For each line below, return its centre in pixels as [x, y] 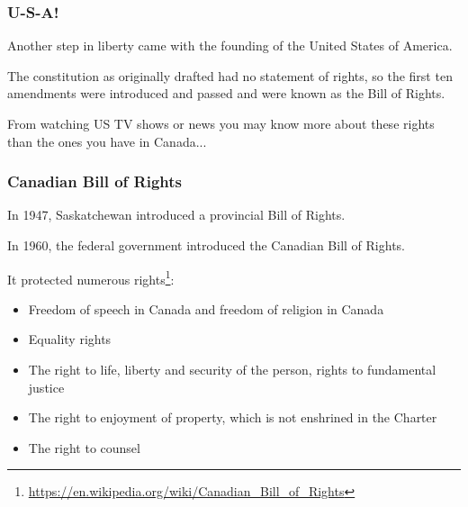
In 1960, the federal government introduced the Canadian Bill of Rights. [206, 245]
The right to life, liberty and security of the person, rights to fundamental [232, 370]
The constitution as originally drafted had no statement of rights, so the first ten [230, 75]
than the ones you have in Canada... [107, 141]
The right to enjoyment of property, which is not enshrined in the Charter [233, 417]
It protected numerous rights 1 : [91, 277]
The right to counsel [84, 447]
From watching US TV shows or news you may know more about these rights [221, 123]
